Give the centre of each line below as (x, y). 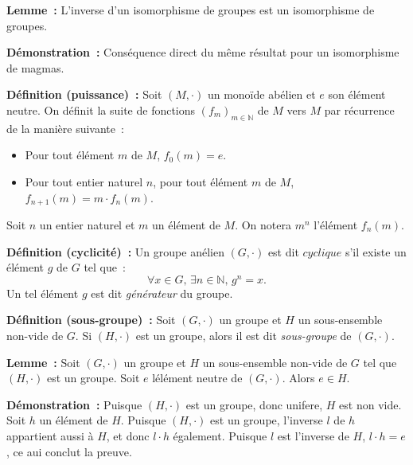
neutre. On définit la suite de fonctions (101, 109)
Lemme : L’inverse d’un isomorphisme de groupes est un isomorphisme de (191, 10)
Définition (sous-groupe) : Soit (91, 320)
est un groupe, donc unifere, (254, 404)
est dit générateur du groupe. (162, 293)
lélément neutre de (197, 378)
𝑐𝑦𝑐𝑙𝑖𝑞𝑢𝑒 (322, 253)
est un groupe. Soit (93, 378)
